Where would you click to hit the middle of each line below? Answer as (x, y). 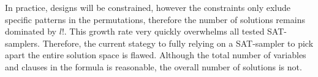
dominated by (31, 31)
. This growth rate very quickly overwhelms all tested (164, 31)
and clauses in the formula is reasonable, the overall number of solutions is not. (153, 66)
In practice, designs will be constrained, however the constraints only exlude (148, 7)
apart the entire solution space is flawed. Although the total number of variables (156, 55)
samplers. (22, 43)
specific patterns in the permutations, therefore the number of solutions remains (155, 19)
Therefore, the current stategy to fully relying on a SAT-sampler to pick (178, 43)
